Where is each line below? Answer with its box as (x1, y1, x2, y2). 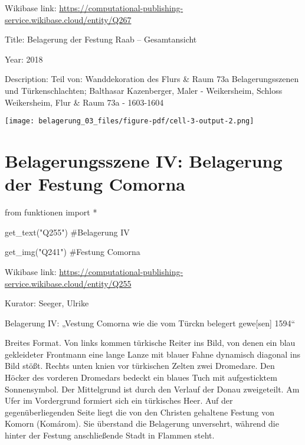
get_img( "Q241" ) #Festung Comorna (5, 246, 140, 258)
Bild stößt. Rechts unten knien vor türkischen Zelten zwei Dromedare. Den (5, 359, 275, 372)
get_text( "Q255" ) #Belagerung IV (5, 225, 130, 238)
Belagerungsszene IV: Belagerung (5, 149, 283, 172)
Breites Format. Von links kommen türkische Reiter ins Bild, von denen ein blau (5, 336, 296, 349)
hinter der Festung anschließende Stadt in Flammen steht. (5, 429, 215, 441)
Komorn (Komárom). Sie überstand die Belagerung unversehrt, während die (5, 417, 279, 430)
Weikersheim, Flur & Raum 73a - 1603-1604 (5, 96, 164, 108)
